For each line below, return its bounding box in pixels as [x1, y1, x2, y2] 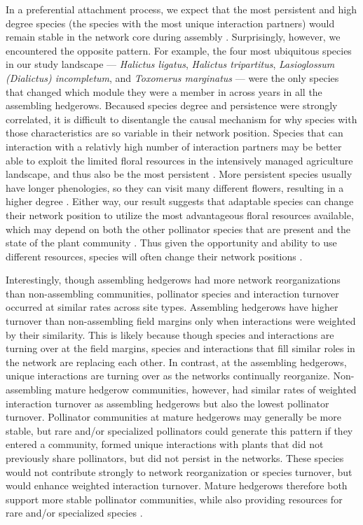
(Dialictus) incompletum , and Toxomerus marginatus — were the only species [6, 70, 339, 85]
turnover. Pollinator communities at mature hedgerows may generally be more [6, 409, 341, 424]
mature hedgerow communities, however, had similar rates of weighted [55, 382, 357, 397]
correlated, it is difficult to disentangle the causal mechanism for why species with [6, 111, 357, 126]
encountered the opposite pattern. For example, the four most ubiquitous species [6, 43, 352, 57]
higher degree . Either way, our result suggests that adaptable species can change [6, 194, 354, 209]
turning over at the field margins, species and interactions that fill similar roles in [6, 341, 355, 356]
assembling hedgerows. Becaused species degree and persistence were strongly [6, 98, 338, 113]
